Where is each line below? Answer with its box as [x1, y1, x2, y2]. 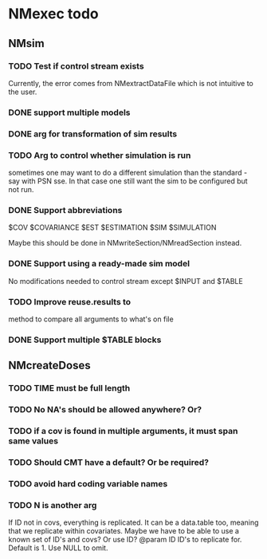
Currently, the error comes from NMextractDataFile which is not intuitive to [8, 78, 253, 88]
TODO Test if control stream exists [8, 61, 145, 72]
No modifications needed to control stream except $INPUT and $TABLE [8, 276, 243, 285]
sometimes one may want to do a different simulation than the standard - [8, 168, 248, 178]
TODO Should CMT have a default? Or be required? [8, 456, 210, 467]
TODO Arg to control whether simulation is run [8, 149, 191, 160]
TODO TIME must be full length [8, 383, 131, 394]
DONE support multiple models [8, 107, 131, 118]
